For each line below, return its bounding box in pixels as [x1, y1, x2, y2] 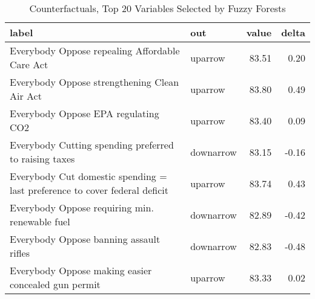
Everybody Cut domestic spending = [10, 169, 167, 183]
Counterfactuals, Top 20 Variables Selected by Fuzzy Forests [29, 1, 286, 15]
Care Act [10, 57, 48, 71]
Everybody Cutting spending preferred [10, 138, 174, 152]
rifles [10, 246, 30, 260]
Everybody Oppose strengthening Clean [10, 75, 179, 89]
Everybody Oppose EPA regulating [10, 106, 159, 120]
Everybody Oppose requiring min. [10, 201, 154, 214]
